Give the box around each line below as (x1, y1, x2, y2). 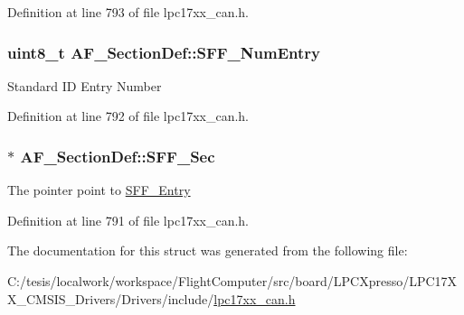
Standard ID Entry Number (7, 76, 162, 95)
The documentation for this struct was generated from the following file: (7, 241, 408, 260)
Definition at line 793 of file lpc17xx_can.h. (7, 3, 250, 21)
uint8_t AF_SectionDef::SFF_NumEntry (7, 41, 320, 63)
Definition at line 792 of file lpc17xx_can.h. (7, 107, 250, 125)
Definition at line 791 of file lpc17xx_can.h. (7, 210, 250, 229)
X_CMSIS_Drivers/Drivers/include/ (7, 289, 214, 308)
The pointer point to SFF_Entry (7, 181, 191, 199)
